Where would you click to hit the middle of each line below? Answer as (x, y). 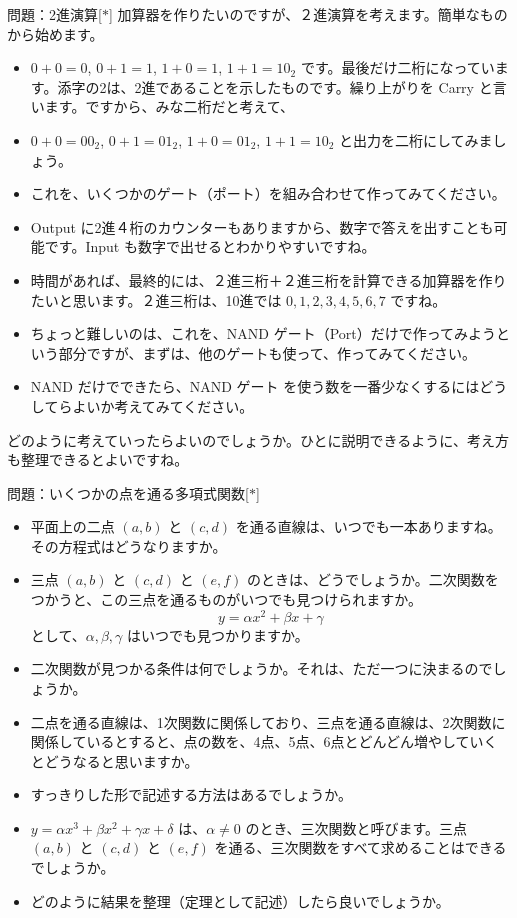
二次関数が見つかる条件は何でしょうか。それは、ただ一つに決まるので (261, 668)
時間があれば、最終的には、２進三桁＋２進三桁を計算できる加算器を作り (268, 279)
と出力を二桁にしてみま (416, 139)
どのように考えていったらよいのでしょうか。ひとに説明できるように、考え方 (258, 439)
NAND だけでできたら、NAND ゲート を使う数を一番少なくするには (255, 386)
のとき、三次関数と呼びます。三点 (356, 827)
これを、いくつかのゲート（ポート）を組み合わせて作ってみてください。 (268, 193)
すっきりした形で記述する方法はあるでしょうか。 (191, 794)
